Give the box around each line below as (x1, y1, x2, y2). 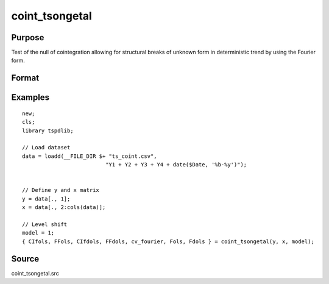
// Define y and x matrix (22, 186, 100, 194)
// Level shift (22, 221, 68, 228)
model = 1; (22, 229, 55, 236)
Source (11, 254, 40, 264)
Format (11, 73, 40, 83)
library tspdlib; (22, 127, 74, 134)
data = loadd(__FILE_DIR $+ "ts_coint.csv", (22, 152, 158, 160)
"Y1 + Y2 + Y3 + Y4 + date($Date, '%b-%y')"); (105, 162, 247, 168)
